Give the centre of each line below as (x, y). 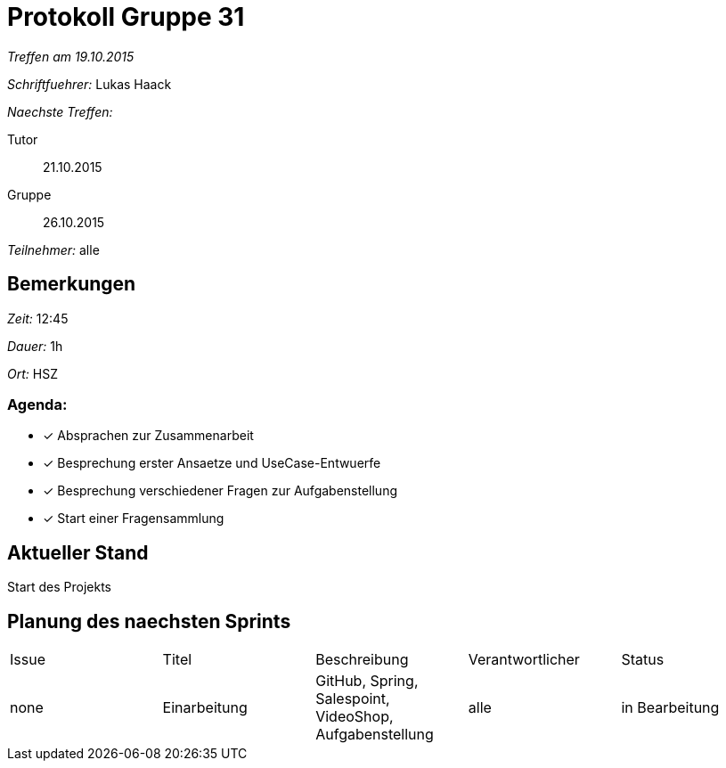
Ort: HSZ (33, 373)
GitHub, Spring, (367, 681)
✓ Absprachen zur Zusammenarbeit (148, 436)
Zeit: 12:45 (38, 318)
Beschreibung (362, 660)
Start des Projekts (60, 587)
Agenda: (37, 404)
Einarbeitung (205, 708)
